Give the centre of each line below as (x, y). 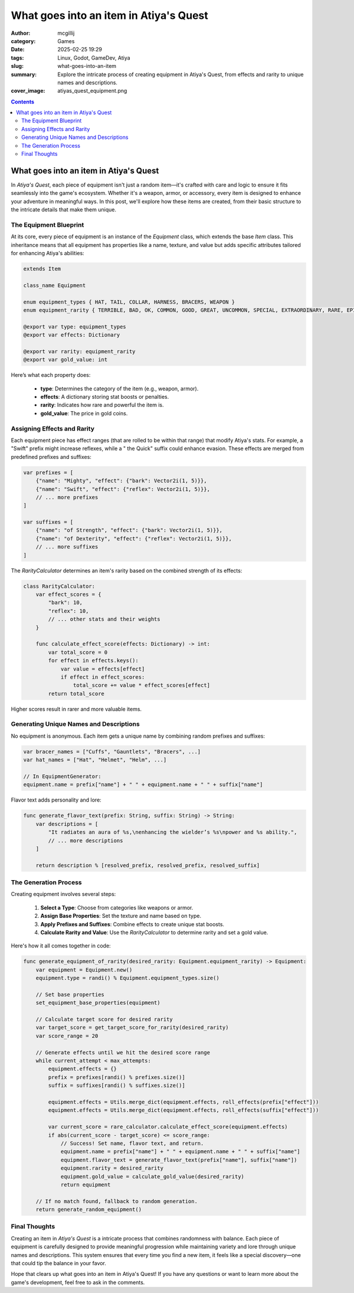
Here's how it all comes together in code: (61, 946)
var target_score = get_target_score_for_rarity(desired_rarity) (132, 1027)
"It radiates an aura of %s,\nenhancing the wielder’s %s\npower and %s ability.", (173, 832)
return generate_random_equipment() (88, 1210)
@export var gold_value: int (65, 360)
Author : (21, 33)
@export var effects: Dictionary (72, 335)
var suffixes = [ (48, 522)
